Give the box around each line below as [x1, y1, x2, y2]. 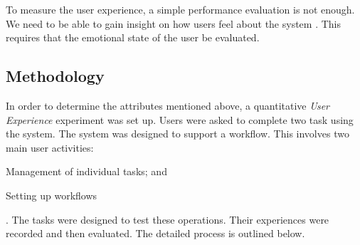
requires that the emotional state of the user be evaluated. [6, 30, 260, 45]
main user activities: [6, 140, 94, 155]
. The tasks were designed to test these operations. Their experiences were [6, 212, 329, 226]
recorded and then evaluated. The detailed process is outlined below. [6, 226, 305, 241]
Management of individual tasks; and [6, 164, 167, 179]
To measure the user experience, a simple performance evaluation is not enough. [6, 2, 355, 16]
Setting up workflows [6, 187, 97, 202]
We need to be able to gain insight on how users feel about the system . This [6, 16, 342, 31]
